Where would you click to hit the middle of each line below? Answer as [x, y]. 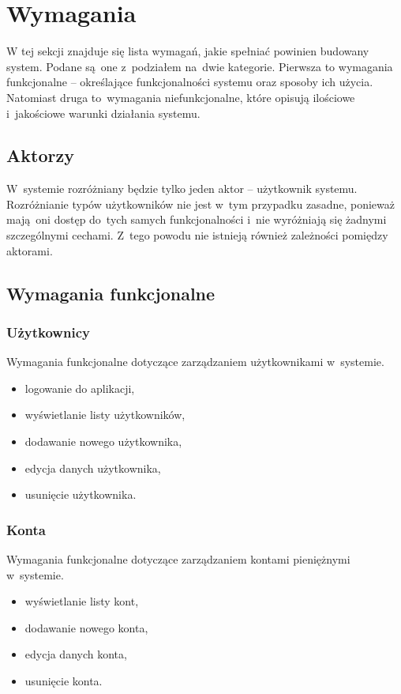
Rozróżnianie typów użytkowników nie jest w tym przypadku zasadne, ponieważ [200, 204]
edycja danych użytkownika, [93, 468]
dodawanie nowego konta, [86, 627]
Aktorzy [40, 155]
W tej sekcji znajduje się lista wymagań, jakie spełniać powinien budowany [188, 51]
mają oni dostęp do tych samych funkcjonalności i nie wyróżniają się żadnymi [197, 219]
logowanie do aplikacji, [80, 388]
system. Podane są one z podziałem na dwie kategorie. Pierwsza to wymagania [200, 66]
